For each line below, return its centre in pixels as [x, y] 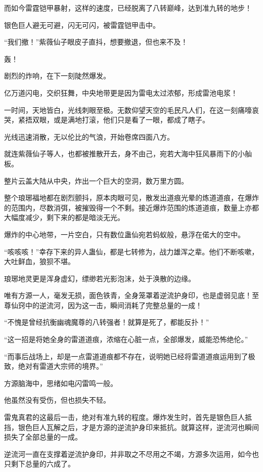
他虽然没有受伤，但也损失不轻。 [57, 400]
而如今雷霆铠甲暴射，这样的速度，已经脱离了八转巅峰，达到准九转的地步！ [128, 8]
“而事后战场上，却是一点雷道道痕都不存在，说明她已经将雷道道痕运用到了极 [130, 356]
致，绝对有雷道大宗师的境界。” [54, 366]
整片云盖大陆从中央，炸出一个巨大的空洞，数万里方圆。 [96, 180]
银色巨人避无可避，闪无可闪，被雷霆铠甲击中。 [82, 25]
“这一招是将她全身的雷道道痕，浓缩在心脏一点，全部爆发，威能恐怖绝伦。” [126, 339]
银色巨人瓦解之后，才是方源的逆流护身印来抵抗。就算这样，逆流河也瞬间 [138, 427]
